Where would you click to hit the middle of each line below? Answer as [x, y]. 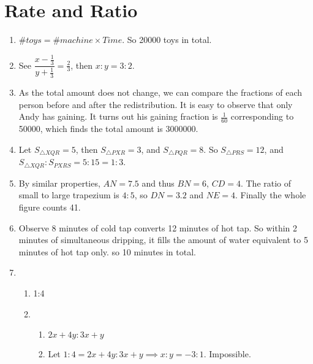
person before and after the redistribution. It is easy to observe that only [156, 104]
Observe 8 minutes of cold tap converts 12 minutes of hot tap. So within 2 [158, 227]
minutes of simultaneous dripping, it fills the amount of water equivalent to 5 [163, 240]
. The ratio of [266, 183]
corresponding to [262, 116]
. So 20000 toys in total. [167, 40]
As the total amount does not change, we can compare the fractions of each [160, 92]
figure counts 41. [50, 207]
